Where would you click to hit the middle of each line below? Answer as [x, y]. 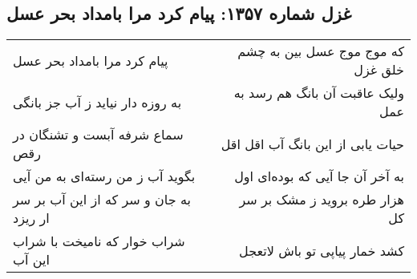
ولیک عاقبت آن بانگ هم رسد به [319, 93]
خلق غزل [379, 70]
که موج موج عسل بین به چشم [321, 51]
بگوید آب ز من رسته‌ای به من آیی [104, 176]
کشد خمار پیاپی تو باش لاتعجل [322, 250]
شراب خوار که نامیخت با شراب [99, 241]
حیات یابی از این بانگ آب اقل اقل [312, 144]
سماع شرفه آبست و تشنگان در [98, 135]
